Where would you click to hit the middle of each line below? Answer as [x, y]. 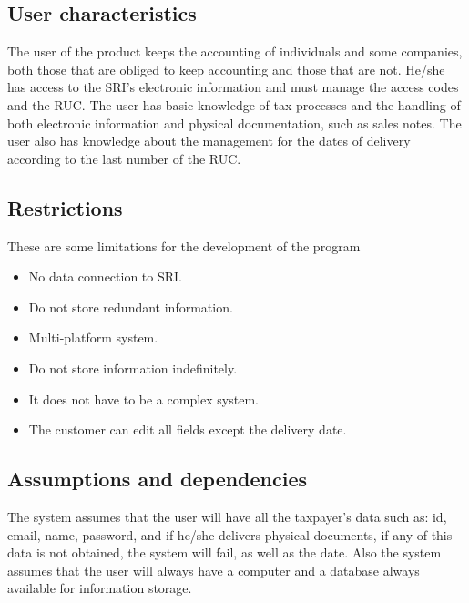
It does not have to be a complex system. [143, 399]
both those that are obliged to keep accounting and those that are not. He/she [226, 69]
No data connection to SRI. [105, 276]
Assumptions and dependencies [158, 479]
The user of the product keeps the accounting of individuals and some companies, [235, 51]
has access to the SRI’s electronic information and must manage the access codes [233, 87]
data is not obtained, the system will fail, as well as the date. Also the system [224, 552]
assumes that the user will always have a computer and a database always [214, 570]
